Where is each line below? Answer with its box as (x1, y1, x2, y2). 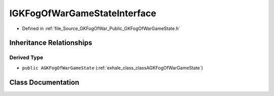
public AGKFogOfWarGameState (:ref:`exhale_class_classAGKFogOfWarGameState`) (22, 65, 203, 71)
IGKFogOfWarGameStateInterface (9, 8, 157, 19)
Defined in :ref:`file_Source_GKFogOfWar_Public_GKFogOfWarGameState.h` (22, 25, 180, 31)
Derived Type (9, 54, 43, 61)
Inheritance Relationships (9, 39, 92, 47)
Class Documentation (9, 78, 80, 86)
